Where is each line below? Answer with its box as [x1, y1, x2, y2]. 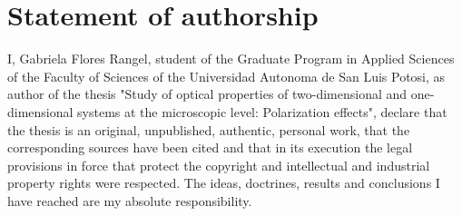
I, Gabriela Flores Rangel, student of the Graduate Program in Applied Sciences [7, 49, 455, 68]
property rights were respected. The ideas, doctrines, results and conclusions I [7, 173, 440, 192]
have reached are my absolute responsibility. [7, 191, 252, 210]
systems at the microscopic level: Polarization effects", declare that [77, 102, 447, 121]
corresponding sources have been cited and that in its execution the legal [7, 138, 413, 157]
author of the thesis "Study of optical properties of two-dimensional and [7, 84, 408, 103]
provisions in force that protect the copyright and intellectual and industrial [7, 155, 430, 174]
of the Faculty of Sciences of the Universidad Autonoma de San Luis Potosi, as [7, 66, 446, 85]
